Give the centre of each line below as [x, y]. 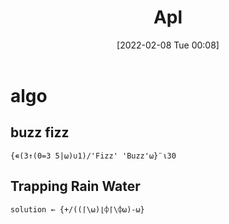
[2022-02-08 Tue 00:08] [168, 45]
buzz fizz [40, 132]
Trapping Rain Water [75, 186]
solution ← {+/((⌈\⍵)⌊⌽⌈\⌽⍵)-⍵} [77, 209]
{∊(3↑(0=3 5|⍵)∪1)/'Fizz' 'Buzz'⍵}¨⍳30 [93, 156]
